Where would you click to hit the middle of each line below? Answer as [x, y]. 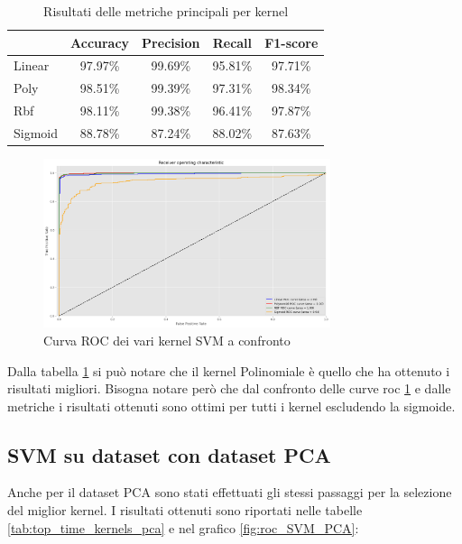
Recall [232, 42]
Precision [171, 42]
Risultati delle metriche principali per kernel [166, 11]
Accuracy [100, 42]
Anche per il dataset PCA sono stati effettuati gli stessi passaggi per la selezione [230, 492]
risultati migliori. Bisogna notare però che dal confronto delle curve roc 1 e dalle [229, 388]
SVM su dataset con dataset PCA [169, 454]
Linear [32, 65]
